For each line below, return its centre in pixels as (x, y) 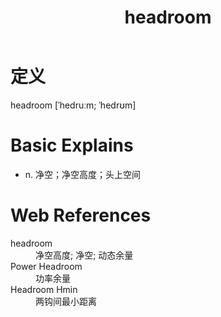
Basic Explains (72, 145)
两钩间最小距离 (66, 301)
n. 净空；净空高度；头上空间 (83, 174)
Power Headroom (46, 266)
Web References (81, 215)
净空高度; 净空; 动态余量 (84, 255)
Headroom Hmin (44, 289)
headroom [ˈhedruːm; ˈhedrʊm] (73, 105)
